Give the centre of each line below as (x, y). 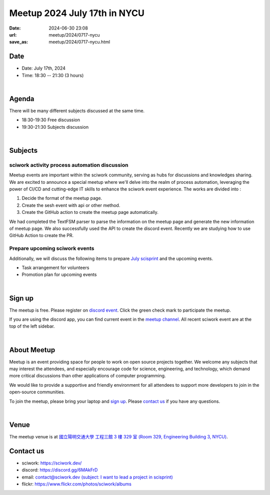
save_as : (19, 42)
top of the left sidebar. (32, 326)
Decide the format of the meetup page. (62, 198)
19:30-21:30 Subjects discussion (55, 127)
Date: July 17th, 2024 (44, 68)
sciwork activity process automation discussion (69, 165)
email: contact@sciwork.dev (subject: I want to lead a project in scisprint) (97, 477)
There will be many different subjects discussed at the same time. (77, 111)
